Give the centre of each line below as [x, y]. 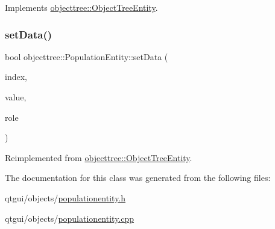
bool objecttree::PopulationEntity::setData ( [87, 56]
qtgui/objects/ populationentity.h [65, 197]
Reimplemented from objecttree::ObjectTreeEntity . [99, 157]
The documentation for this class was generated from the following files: [138, 178]
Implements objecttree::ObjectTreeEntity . [81, 7]
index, [16, 77]
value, [16, 97]
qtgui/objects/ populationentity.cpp [70, 218]
